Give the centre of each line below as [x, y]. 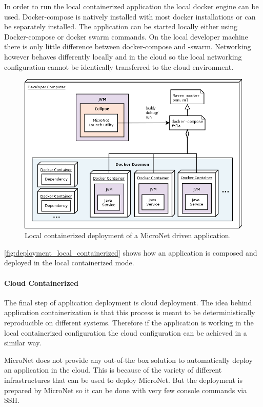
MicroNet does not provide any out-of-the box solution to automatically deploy [128, 360]
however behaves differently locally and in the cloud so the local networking [123, 56]
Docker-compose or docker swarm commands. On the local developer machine [126, 36]
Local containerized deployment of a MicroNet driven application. [128, 235]
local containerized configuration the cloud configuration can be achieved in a [126, 332]
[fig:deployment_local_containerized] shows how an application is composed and [131, 252]
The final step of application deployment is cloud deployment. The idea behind [128, 302]
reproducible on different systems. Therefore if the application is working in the [129, 323]
